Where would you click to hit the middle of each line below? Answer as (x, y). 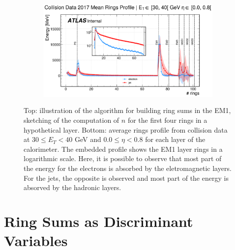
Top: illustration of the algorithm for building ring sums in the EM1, (127, 110)
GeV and (88, 139)
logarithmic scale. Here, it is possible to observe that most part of (123, 158)
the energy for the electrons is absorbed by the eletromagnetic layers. (128, 168)
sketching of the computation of (72, 120)
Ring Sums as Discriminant (99, 221)
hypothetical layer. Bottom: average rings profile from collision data (126, 129)
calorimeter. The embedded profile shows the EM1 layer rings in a (123, 149)
